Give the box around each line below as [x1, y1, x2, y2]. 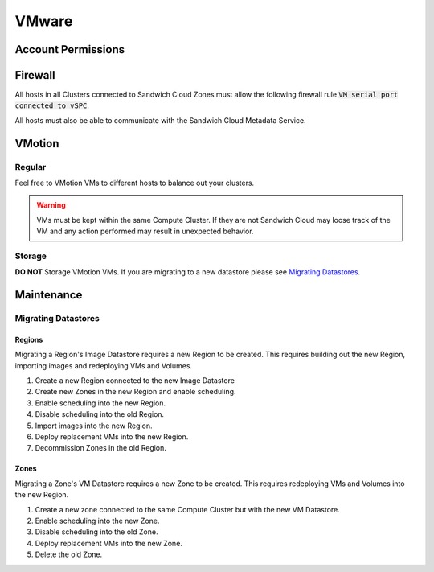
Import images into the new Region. [35, 421, 153, 430]
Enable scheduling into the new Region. [35, 398, 166, 408]
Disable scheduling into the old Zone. [35, 527, 158, 537]
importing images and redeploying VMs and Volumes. [14, 360, 193, 370]
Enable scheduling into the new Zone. [35, 516, 160, 525]
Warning [36, 200, 66, 210]
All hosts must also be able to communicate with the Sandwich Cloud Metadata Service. [14, 115, 306, 125]
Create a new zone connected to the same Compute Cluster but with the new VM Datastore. [35, 504, 341, 514]
